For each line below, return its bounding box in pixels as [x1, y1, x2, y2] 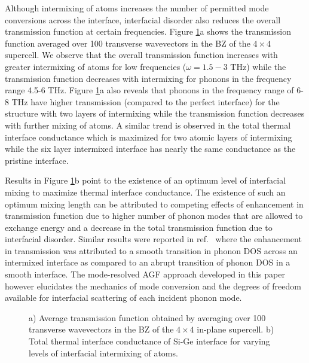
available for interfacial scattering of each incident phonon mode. [5, 291, 242, 304]
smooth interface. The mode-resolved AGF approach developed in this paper [5, 268, 285, 280]
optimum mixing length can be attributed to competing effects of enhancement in [5, 197, 304, 210]
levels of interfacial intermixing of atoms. [29, 346, 178, 359]
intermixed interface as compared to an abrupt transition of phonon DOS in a [5, 256, 290, 269]
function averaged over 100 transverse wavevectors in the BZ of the [5, 36, 250, 49]
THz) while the [230, 60, 286, 72]
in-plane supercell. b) [197, 323, 274, 335]
